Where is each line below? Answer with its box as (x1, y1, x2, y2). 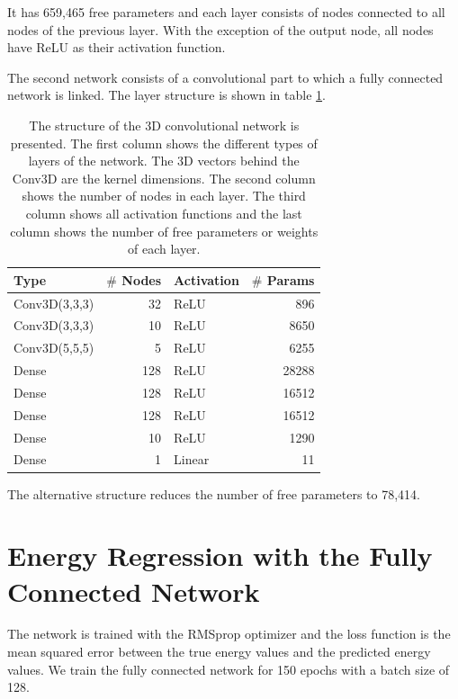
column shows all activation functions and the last (25, 203, 302, 222)
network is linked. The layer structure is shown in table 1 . (7, 85, 326, 104)
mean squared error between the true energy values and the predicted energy (7, 642, 431, 661)
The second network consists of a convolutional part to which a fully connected (7, 67, 444, 86)
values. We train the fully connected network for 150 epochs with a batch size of (7, 659, 450, 678)
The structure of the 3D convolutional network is (29, 115, 300, 134)
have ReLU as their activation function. (7, 38, 226, 57)
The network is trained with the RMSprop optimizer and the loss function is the (7, 624, 451, 643)
